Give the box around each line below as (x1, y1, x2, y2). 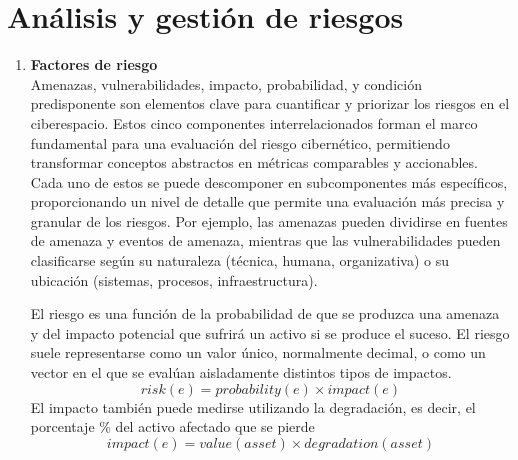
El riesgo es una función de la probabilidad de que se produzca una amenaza (30, 303, 500, 324)
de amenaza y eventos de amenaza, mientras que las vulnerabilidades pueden (30, 230, 501, 251)
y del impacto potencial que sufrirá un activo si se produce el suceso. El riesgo (30, 322, 510, 343)
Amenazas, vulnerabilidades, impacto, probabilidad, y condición (30, 73, 422, 94)
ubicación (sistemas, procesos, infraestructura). (30, 269, 318, 290)
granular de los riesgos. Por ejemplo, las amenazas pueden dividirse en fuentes (30, 210, 508, 231)
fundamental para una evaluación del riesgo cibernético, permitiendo (30, 132, 450, 153)
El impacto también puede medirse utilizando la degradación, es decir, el (30, 396, 476, 417)
